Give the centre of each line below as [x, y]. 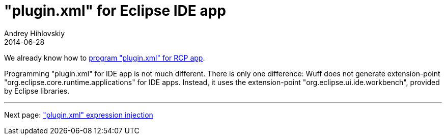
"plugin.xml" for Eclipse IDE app [115, 11]
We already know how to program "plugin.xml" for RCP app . [105, 58]
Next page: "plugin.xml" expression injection [79, 115]
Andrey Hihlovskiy [35, 33]
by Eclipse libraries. [37, 91]
